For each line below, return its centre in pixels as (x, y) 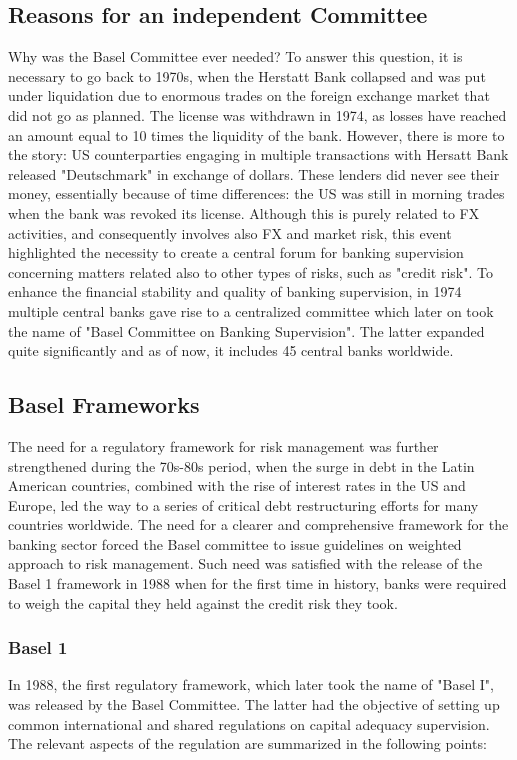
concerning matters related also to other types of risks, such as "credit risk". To (250, 271)
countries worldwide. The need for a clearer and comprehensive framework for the (258, 524)
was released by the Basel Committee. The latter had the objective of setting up (254, 704)
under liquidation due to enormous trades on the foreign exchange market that (249, 95)
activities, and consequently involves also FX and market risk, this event (230, 232)
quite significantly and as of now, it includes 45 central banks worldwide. (231, 350)
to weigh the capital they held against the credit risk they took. (203, 602)
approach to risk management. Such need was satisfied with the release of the (245, 563)
